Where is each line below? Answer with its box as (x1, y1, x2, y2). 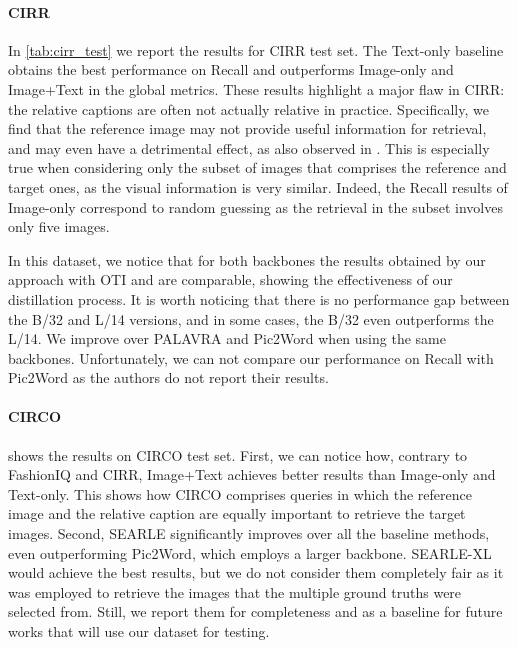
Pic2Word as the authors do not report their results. (8, 367, 329, 388)
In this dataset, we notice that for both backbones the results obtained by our (8, 249, 486, 270)
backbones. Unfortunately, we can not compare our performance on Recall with (8, 347, 494, 368)
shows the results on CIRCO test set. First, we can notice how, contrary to (8, 444, 468, 465)
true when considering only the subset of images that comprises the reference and (8, 157, 507, 178)
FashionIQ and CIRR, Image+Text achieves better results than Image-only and (8, 464, 496, 485)
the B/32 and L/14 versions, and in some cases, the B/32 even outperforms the (8, 308, 494, 329)
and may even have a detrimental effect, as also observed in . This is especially (8, 137, 490, 158)
